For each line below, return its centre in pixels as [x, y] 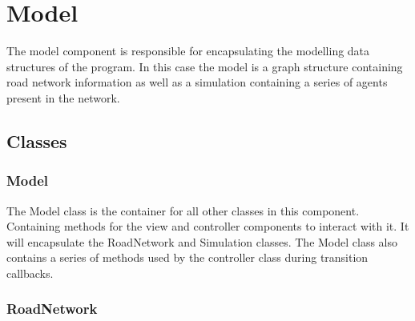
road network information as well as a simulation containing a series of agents [197, 82]
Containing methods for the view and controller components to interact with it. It [208, 226]
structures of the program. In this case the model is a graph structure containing [205, 66]
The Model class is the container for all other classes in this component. [183, 210]
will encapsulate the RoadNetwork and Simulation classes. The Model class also [202, 241]
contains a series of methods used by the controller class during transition [187, 257]
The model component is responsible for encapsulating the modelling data [188, 51]
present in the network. [63, 97]
